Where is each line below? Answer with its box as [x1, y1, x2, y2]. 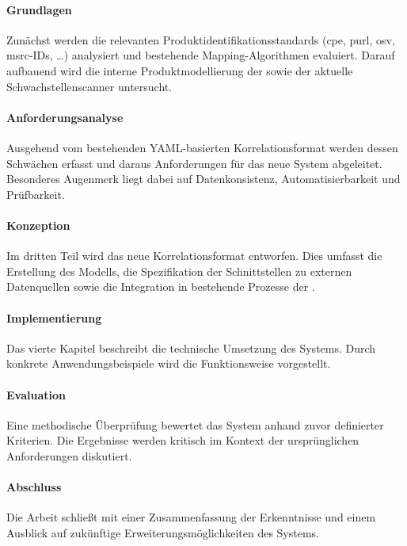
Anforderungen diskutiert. [6, 447, 132, 464]
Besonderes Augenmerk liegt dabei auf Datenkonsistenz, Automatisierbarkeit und [6, 170, 401, 187]
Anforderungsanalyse [6, 109, 124, 125]
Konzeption [6, 216, 70, 233]
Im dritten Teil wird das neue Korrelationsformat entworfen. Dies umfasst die [6, 247, 382, 264]
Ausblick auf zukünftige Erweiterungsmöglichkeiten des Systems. [6, 524, 319, 540]
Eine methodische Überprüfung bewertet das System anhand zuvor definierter [6, 416, 384, 433]
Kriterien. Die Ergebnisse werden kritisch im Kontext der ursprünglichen [6, 432, 359, 449]
